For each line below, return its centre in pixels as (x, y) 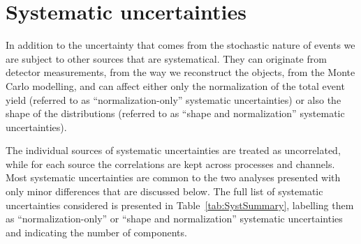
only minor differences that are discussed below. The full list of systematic (164, 191)
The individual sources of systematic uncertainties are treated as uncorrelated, (173, 150)
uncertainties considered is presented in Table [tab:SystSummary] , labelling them (180, 205)
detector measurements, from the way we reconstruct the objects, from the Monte (180, 72)
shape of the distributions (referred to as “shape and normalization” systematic (175, 113)
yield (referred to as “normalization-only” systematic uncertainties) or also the (174, 99)
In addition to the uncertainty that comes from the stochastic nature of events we (180, 45)
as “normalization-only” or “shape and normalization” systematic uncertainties (174, 219)
